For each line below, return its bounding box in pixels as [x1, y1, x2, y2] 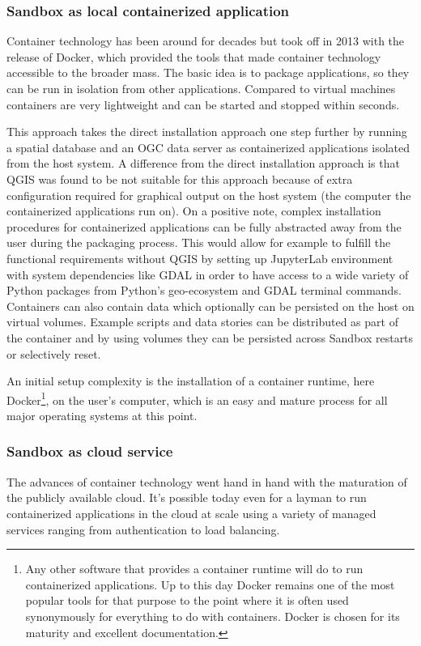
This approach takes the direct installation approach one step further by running [6, 123, 407, 140]
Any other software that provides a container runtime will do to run [25, 560, 364, 577]
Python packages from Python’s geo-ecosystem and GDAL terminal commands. [6, 282, 402, 299]
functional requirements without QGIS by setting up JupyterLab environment [6, 249, 393, 266]
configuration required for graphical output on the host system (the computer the [6, 186, 411, 203]
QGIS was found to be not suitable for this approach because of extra [6, 170, 353, 187]
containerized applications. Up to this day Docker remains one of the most [25, 576, 395, 593]
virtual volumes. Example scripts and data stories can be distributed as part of [6, 313, 398, 330]
